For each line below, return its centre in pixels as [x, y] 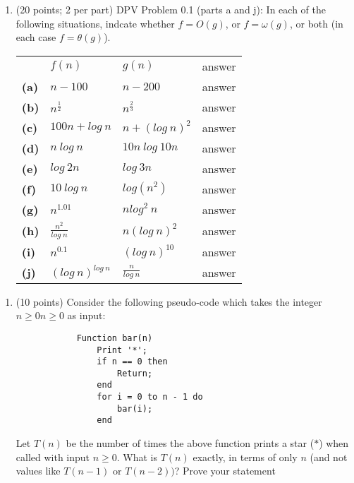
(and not [329, 457]
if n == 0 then [132, 362]
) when [334, 443]
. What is [137, 457]
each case [36, 37]
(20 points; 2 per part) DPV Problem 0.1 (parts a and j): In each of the [171, 9]
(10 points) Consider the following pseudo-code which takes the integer [169, 301]
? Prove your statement [225, 471]
